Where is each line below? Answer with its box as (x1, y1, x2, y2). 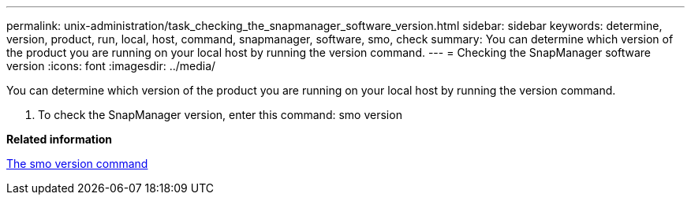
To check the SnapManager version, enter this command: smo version (38, 108, 402, 121)
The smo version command (6, 157, 148, 170)
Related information (6, 132, 113, 146)
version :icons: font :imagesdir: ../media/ (6, 59, 216, 73)
